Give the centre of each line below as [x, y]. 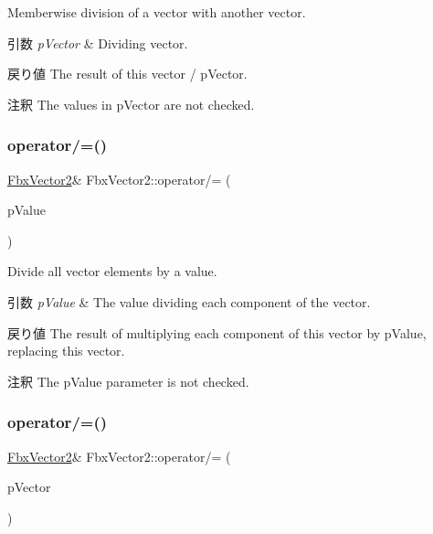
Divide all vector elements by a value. [112, 271]
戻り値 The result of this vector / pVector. [127, 74]
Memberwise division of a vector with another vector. [157, 12]
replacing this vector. [66, 351]
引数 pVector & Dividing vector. [98, 43]
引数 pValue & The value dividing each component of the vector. [189, 301]
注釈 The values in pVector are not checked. [131, 104]
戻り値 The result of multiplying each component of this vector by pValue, [217, 332]
